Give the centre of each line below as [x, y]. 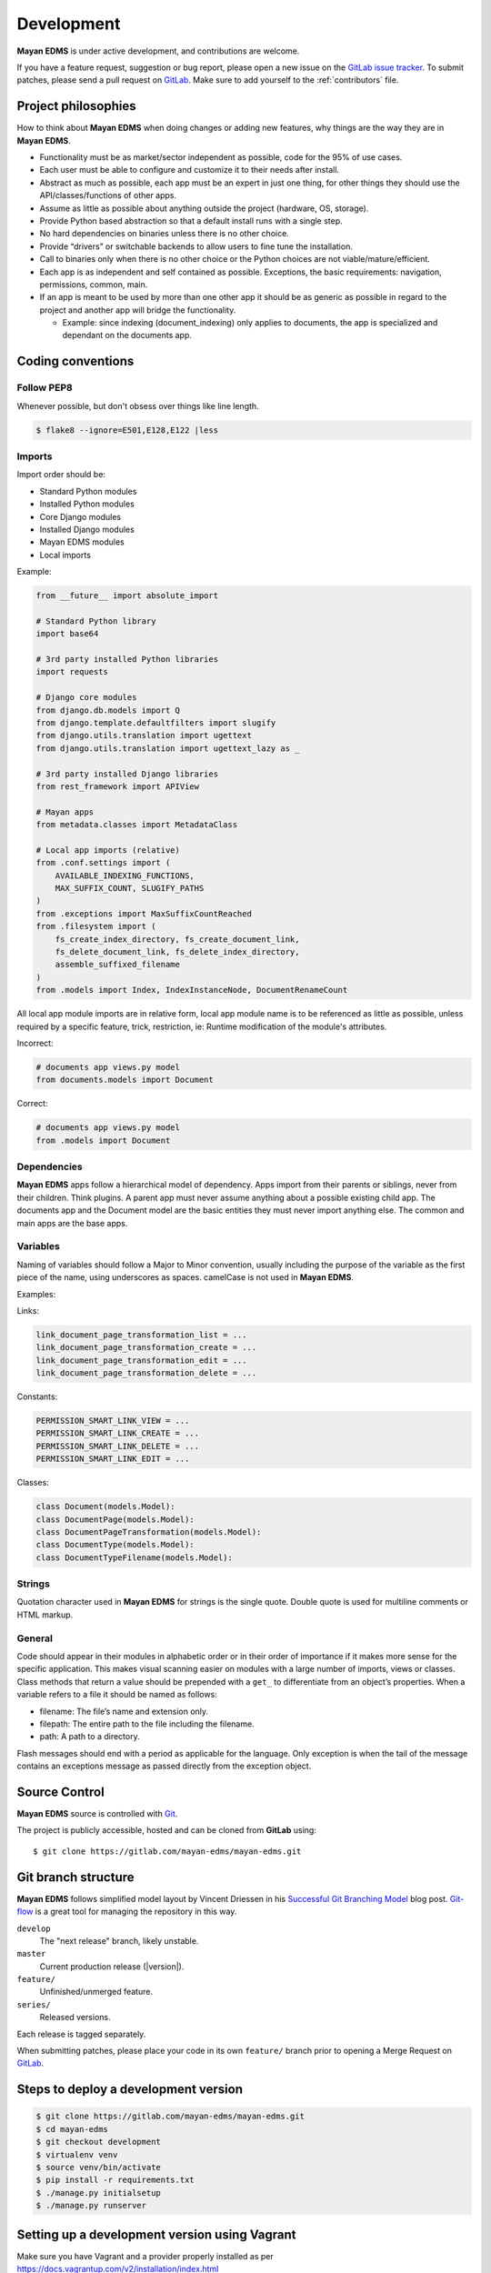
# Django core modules [86, 697]
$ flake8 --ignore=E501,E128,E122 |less [127, 430]
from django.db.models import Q [108, 710]
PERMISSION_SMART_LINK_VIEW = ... [113, 1421]
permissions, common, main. [94, 284]
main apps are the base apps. [72, 1223]
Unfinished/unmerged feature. [96, 1992]
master [31, 1954]
